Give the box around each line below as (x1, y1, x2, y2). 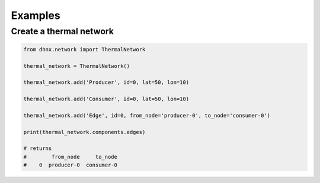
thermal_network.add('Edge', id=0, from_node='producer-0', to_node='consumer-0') (23, 112, 271, 119)
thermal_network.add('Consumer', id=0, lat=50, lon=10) (23, 96, 190, 103)
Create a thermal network (11, 26, 114, 37)
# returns (23, 145, 52, 152)
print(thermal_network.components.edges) (23, 129, 146, 135)
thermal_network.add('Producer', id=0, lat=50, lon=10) (23, 79, 190, 86)
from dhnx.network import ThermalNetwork (23, 46, 146, 53)
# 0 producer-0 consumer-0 (23, 162, 118, 168)
